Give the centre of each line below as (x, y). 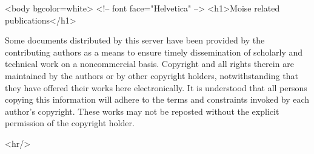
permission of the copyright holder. (70, 123)
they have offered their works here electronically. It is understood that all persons (156, 87)
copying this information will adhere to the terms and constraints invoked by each (157, 99)
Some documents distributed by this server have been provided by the (135, 40)
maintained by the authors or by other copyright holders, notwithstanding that (152, 75)
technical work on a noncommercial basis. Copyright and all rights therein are (149, 64)
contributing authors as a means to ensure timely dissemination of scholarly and (154, 52)
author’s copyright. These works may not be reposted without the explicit (142, 111)
